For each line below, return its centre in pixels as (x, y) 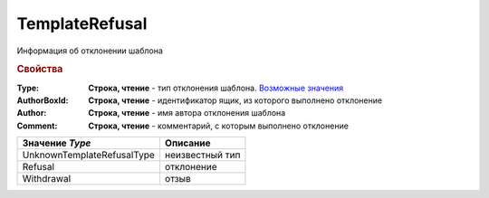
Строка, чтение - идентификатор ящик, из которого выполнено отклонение (235, 100)
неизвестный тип (202, 156)
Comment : (37, 126)
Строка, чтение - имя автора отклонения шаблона (187, 113)
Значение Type (57, 143)
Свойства (40, 70)
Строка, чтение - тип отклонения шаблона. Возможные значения (216, 88)
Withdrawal (47, 179)
